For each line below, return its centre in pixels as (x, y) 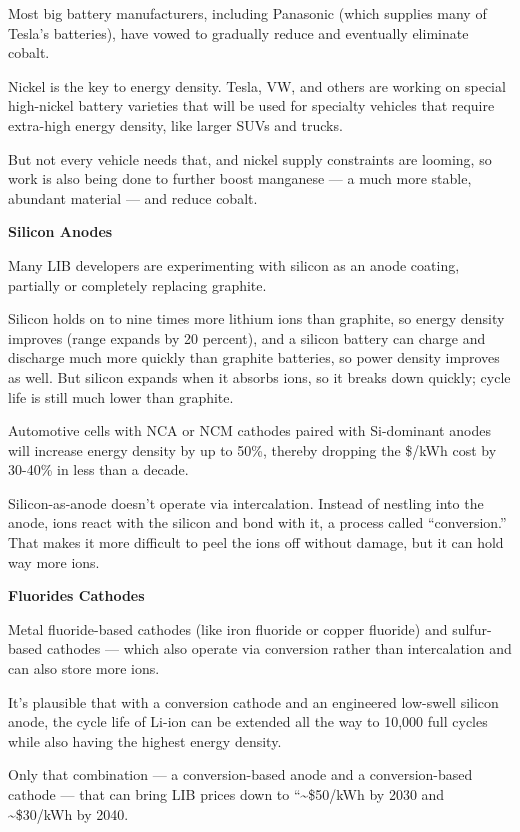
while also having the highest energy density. (145, 740)
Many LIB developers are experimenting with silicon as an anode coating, (234, 264)
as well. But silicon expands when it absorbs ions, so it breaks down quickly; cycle (259, 376)
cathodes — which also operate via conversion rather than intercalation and (279, 648)
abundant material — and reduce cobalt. (133, 197)
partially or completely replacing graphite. (137, 284)
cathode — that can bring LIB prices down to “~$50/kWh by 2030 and (226, 794)
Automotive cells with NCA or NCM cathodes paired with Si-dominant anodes (249, 430)
